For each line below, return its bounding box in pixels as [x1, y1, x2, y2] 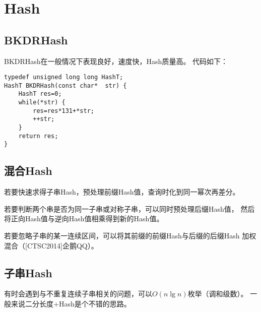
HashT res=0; [18, 90, 62, 98]
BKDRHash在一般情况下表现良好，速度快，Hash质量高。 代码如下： [4, 55, 228, 66]
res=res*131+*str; [33, 107, 94, 114]
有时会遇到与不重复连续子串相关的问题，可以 [4, 288, 152, 299]
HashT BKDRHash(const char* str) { [4, 82, 127, 89]
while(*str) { [18, 99, 66, 106]
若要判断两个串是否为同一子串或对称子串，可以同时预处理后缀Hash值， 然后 [4, 203, 255, 214]
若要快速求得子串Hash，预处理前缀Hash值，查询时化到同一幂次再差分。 [4, 186, 240, 197]
